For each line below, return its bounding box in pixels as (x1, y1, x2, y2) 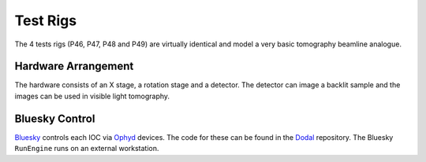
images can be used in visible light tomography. (14, 91, 170, 101)
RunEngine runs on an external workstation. (14, 144, 159, 153)
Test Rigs (14, 12, 77, 29)
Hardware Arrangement (14, 60, 134, 73)
